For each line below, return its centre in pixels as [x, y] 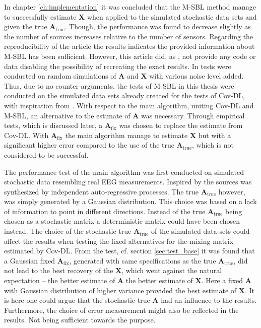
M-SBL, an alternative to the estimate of [67, 115]
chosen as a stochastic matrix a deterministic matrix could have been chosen [122, 221]
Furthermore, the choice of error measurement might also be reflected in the [121, 310]
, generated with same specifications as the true [143, 260]
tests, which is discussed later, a [53, 125]
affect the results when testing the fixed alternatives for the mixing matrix [119, 241]
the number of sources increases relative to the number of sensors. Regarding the [129, 36]
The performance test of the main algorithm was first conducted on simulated [124, 172]
